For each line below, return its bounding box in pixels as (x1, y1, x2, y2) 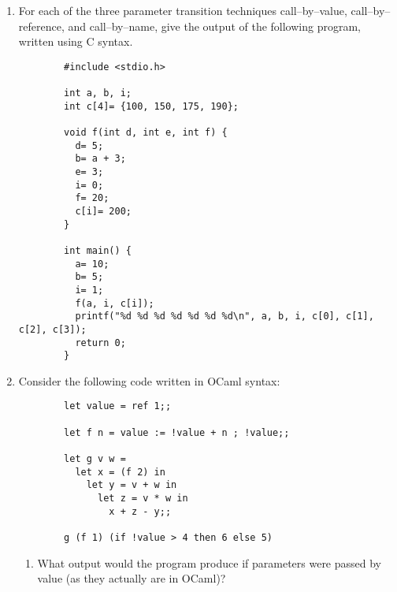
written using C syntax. (18, 33, 133, 50)
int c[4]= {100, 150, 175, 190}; (64, 100, 239, 112)
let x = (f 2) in (75, 466, 165, 478)
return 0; (75, 337, 126, 348)
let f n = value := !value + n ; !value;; (64, 426, 290, 438)
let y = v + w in (86, 479, 177, 491)
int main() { (64, 244, 132, 256)
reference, (18, 17, 65, 34)
